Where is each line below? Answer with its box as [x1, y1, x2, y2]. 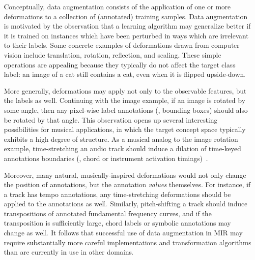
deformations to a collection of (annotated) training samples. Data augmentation [4, 11, 248, 21]
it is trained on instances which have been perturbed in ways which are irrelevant [4, 30, 249, 40]
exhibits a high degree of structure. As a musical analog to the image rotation [4, 133, 238, 144]
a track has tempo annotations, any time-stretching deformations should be [4, 189, 231, 199]
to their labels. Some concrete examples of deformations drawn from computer [4, 40, 240, 50]
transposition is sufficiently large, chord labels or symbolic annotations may [4, 218, 231, 228]
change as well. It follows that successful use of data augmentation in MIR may [4, 227, 243, 238]
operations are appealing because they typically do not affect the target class [4, 59, 235, 69]
